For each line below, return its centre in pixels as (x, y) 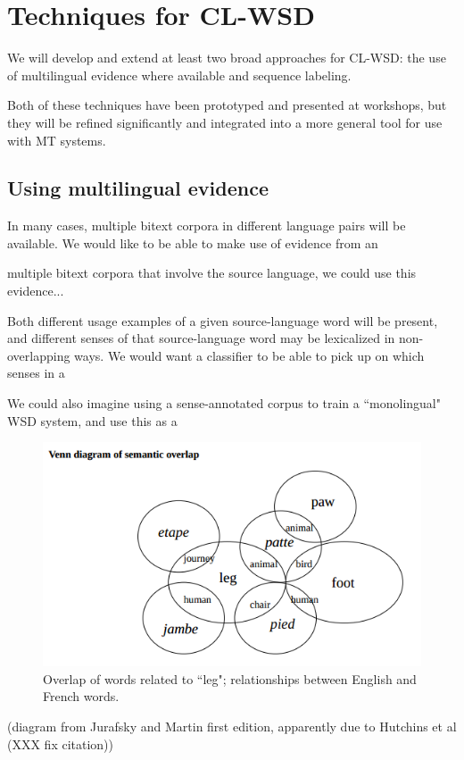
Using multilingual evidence (138, 188)
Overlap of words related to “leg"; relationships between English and (230, 678)
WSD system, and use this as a (92, 420)
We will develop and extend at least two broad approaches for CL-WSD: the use (227, 58)
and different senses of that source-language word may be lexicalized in (201, 338)
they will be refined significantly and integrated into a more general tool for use (225, 122)
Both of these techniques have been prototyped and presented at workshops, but (227, 105)
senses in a (36, 373)
